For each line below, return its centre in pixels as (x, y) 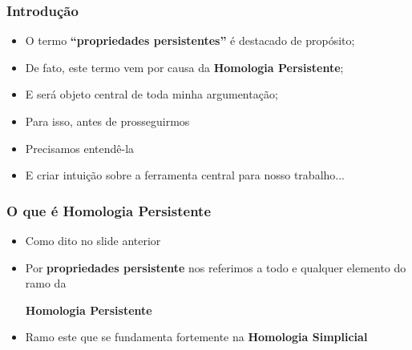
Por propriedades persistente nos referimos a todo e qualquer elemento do (216, 267)
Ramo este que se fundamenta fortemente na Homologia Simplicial (196, 337)
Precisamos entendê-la (80, 148)
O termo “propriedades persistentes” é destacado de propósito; (190, 40)
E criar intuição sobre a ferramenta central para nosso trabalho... (185, 175)
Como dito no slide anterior (93, 240)
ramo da (46, 283)
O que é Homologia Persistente (109, 210)
